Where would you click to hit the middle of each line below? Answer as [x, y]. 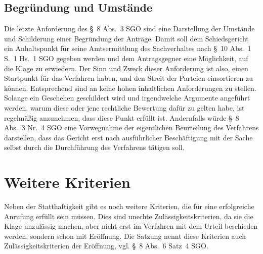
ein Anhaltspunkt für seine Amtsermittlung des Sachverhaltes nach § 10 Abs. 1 [128, 48]
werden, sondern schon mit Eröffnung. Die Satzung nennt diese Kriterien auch [125, 236]
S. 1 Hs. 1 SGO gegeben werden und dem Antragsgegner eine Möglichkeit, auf [126, 58]
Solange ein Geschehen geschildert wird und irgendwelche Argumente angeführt [127, 98]
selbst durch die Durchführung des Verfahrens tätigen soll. [94, 147]
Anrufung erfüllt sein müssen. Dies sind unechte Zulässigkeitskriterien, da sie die [129, 216]
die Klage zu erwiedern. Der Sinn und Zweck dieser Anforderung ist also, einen [126, 68]
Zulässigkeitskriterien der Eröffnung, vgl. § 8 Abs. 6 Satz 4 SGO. [106, 246]
